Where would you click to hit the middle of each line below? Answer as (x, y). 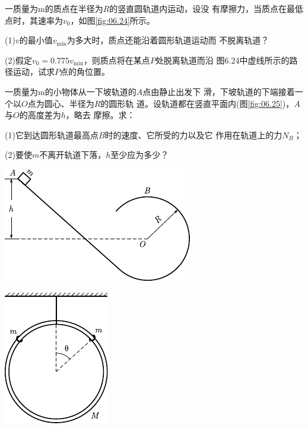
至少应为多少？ (140, 155)
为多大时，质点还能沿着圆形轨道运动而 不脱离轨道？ (168, 40)
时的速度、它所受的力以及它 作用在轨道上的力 (193, 134)
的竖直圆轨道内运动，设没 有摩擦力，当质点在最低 (206, 8)
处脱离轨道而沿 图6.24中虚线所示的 (222, 60)
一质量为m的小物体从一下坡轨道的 (71, 91)
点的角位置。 (85, 72)
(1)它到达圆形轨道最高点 (52, 134)
